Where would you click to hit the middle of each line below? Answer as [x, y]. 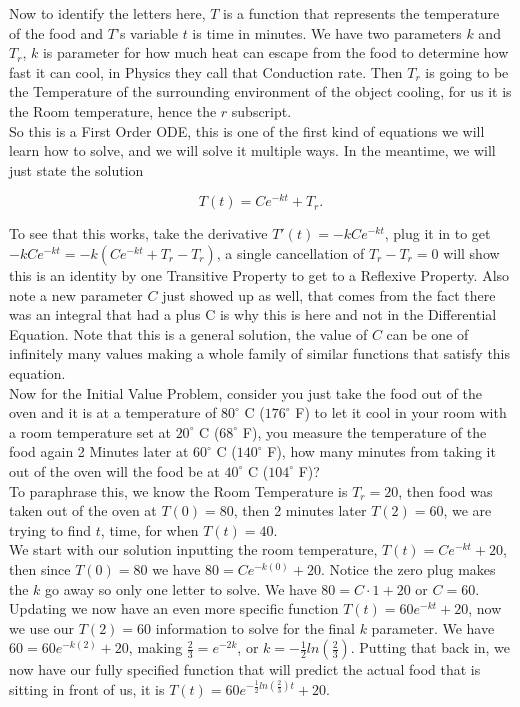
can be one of [427, 333]
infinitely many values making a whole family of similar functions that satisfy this [260, 353]
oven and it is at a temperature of [113, 412]
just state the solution [76, 169]
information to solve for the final [255, 627]
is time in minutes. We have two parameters [327, 32]
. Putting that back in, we [430, 647]
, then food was [445, 490]
